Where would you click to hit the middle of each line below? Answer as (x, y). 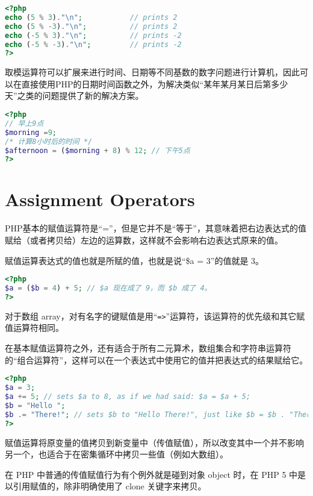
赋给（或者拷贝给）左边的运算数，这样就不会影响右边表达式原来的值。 (144, 240)
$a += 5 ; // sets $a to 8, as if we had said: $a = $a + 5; (128, 397)
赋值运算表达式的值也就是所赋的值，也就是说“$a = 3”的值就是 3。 (135, 260)
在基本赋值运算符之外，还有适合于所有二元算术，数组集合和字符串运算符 (148, 348)
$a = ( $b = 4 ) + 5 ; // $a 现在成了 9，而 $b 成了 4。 (108, 288)
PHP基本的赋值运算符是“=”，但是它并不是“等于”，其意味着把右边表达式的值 (156, 228)
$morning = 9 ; (31, 132)
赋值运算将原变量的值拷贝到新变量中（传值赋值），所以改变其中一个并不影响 (154, 442)
